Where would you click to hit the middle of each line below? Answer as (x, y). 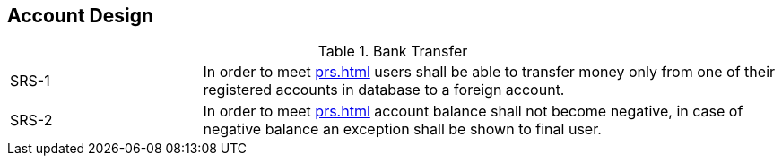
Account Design (81, 16)
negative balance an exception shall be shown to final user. (402, 129)
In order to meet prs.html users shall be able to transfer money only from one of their (489, 72)
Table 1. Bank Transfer (393, 51)
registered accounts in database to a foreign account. (384, 90)
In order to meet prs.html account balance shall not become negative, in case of (473, 112)
